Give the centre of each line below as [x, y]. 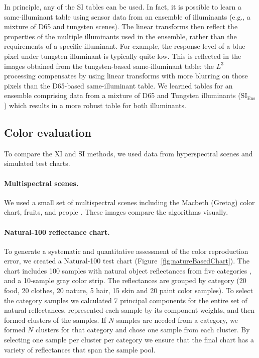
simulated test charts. [37, 163]
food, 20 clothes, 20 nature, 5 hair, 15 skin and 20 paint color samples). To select [128, 290]
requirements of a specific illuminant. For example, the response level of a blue [125, 46]
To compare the [28, 153]
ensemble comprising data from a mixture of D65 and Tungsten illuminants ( [122, 95]
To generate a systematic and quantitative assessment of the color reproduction [126, 251]
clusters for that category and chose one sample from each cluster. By [143, 330]
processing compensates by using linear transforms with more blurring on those [126, 76]
